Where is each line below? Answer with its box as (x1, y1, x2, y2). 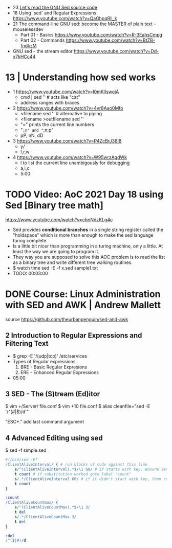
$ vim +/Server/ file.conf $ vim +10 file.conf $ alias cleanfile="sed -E (5, 403, 150, 410)
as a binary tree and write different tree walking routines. (12, 259, 133, 266)
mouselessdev (12, 26, 44, 32)
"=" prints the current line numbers (20, 121, 95, 128)
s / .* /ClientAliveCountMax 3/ (14, 514, 77, 519)
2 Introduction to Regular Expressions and (5, 331, 142, 340)
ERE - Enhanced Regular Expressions (20, 369, 99, 375)
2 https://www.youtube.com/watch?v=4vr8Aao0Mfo (12, 105, 123, 111)
